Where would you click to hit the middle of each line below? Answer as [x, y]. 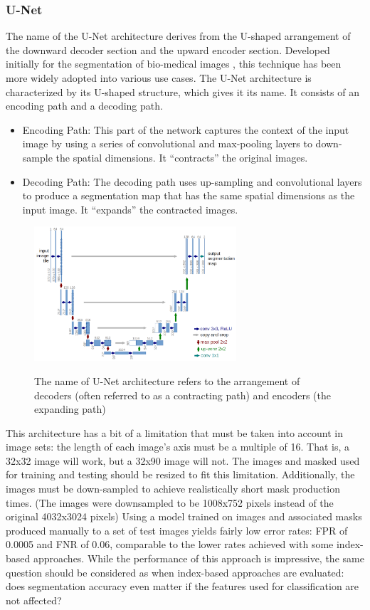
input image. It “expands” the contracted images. [130, 209]
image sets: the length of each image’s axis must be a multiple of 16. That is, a [178, 447]
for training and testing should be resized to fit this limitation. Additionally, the [180, 474]
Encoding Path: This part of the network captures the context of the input [186, 129]
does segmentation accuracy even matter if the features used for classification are [183, 586]
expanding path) [70, 409]
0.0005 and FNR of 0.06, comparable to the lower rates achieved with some [170, 544]
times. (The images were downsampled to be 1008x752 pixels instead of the [170, 502]
